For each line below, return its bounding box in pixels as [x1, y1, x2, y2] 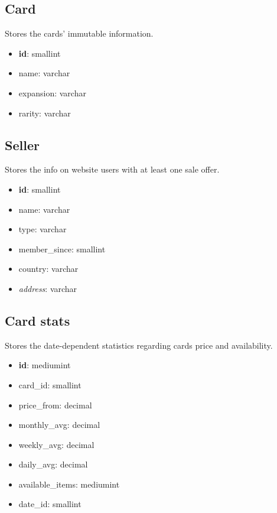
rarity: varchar [18, 106, 71, 119]
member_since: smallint [18, 242, 106, 255]
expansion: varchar [18, 86, 86, 99]
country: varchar [18, 262, 79, 275]
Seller [5, 135, 40, 154]
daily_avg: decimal [18, 458, 88, 470]
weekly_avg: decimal [18, 438, 94, 450]
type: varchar [18, 223, 67, 235]
